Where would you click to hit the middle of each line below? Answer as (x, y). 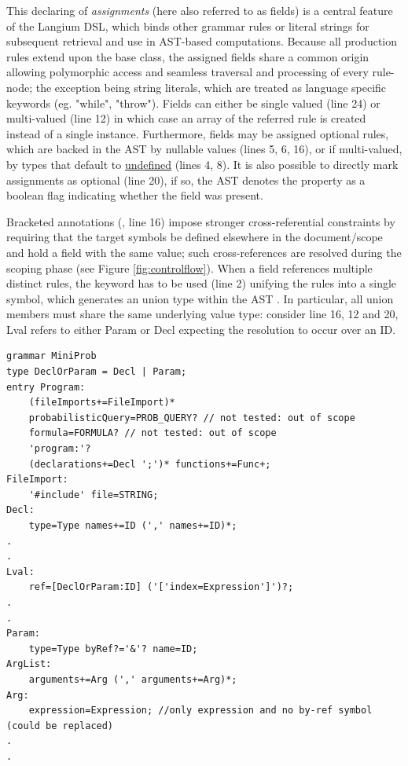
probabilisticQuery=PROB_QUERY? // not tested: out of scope (192, 418)
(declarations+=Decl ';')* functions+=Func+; (150, 464)
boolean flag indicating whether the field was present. (135, 195)
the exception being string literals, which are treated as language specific (211, 87)
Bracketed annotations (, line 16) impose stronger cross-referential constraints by (201, 221)
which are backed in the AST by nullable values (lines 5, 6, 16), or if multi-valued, (204, 149)
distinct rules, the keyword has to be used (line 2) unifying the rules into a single (202, 283)
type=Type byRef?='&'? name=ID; (113, 649)
